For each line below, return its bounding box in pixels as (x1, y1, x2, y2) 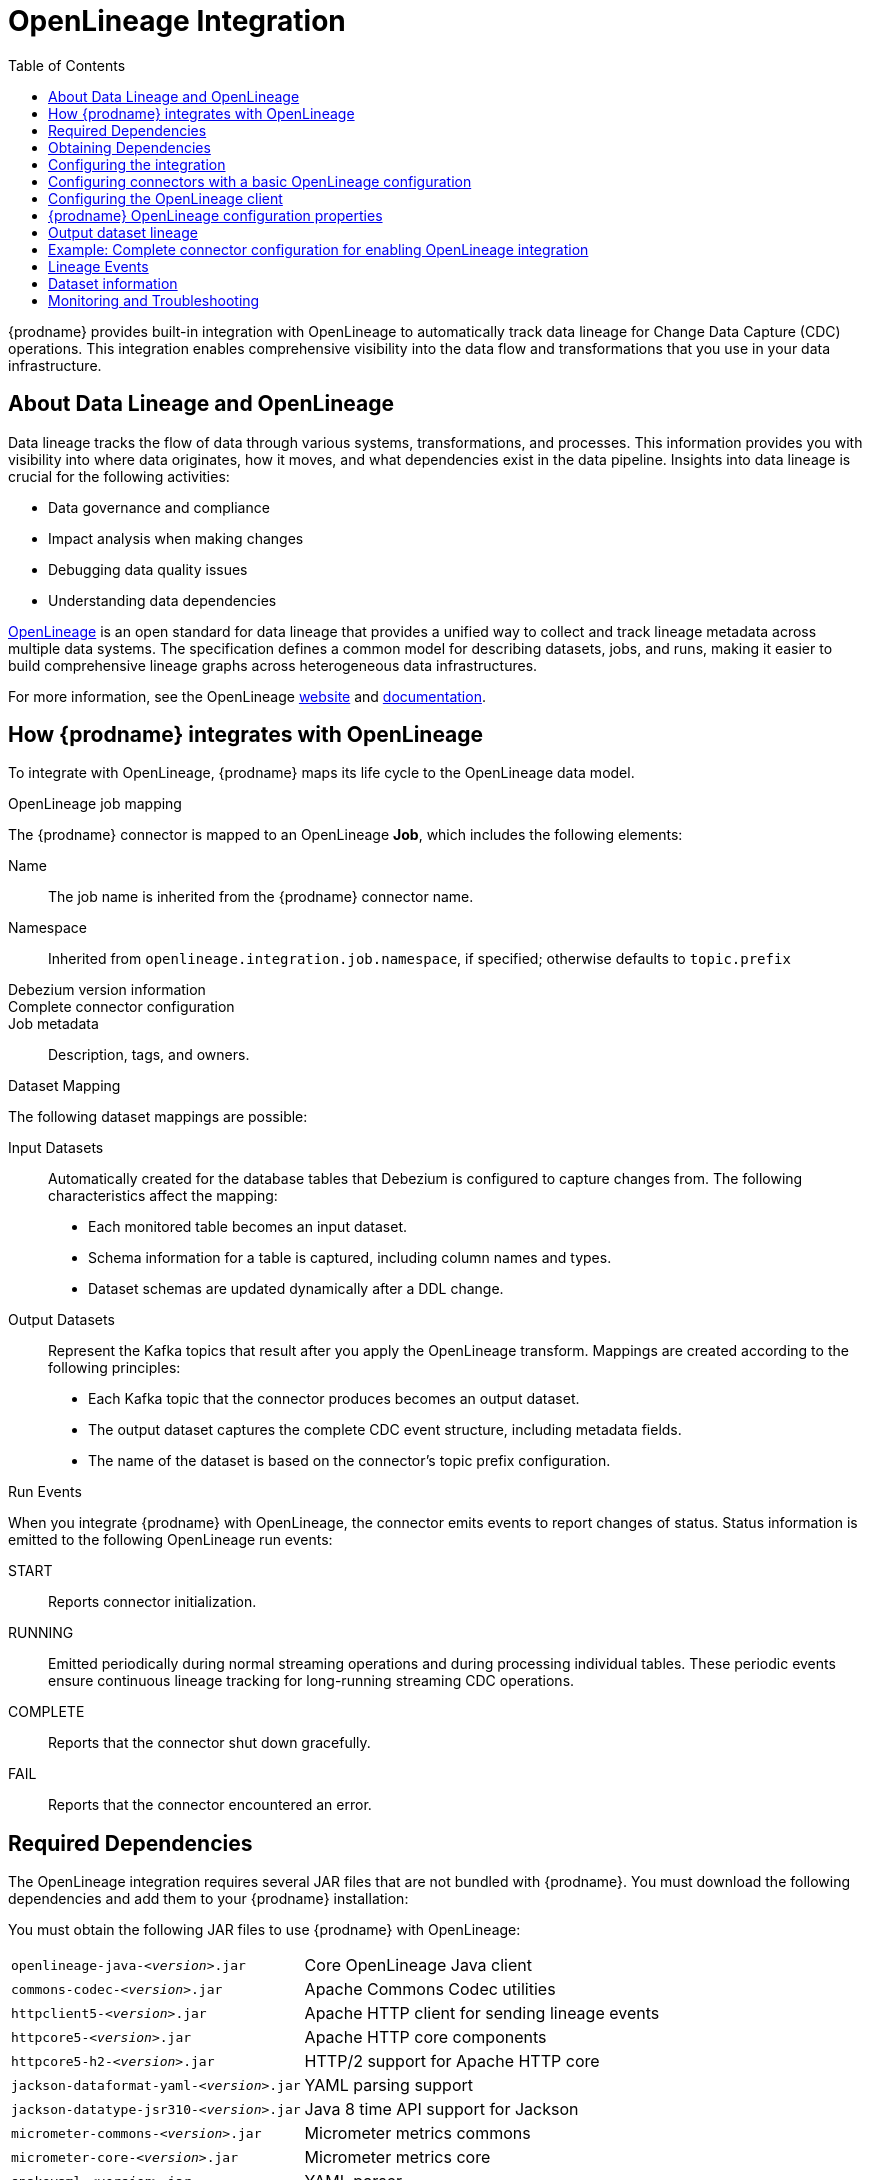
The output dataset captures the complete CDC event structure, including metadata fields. (88, 1421, 682, 1439)
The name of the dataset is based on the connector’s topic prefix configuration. (88, 1452, 611, 1470)
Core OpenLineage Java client (304, 1955, 532, 1976)
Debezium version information (8, 981, 206, 999)
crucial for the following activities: (8, 467, 230, 485)
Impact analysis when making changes (48, 529, 304, 547)
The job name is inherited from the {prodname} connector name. (48, 888, 474, 906)
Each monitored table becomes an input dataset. (88, 1218, 408, 1236)
